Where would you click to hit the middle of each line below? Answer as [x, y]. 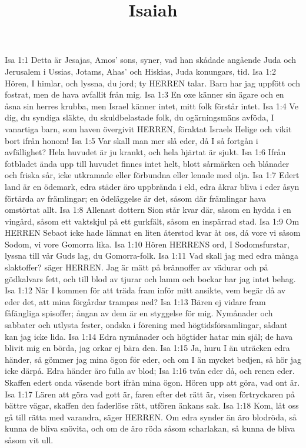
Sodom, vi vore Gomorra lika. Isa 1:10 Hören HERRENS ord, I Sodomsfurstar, [147, 244]
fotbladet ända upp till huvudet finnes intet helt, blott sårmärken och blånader [147, 163]
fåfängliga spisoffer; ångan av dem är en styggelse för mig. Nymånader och [139, 313]
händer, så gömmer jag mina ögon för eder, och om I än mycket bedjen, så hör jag [153, 359]
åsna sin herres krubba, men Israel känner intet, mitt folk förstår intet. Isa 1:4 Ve [152, 106]
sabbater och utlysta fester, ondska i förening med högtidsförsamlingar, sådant [146, 325]
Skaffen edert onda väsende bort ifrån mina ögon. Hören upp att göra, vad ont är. [152, 382]
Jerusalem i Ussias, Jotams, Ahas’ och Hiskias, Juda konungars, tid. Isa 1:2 [141, 71]
